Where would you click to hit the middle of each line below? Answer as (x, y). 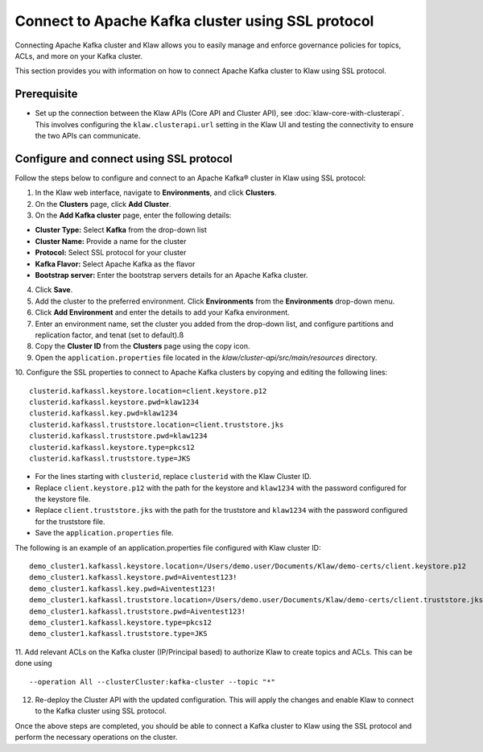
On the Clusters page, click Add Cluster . (103, 204)
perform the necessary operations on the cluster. (96, 738)
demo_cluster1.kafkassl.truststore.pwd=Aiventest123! (137, 611)
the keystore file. (63, 499)
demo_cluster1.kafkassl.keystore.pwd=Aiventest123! (133, 577)
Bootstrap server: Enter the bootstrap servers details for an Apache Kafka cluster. (171, 275)
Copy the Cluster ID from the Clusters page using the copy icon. (142, 346)
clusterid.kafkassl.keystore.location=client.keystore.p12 (148, 391)
